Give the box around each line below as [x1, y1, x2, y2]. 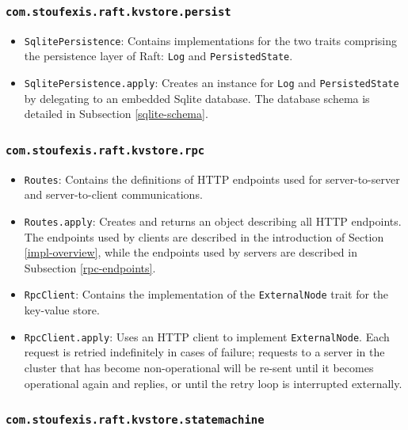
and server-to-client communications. [24, 186, 203, 203]
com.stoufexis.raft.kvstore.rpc [6, 143, 205, 157]
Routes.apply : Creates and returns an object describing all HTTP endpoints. [24, 212, 402, 229]
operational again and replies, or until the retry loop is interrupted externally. [24, 375, 402, 391]
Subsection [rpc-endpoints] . [24, 259, 156, 276]
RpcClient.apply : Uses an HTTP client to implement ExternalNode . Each [24, 328, 390, 344]
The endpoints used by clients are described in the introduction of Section [24, 228, 384, 245]
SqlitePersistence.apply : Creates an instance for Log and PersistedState [24, 74, 399, 91]
